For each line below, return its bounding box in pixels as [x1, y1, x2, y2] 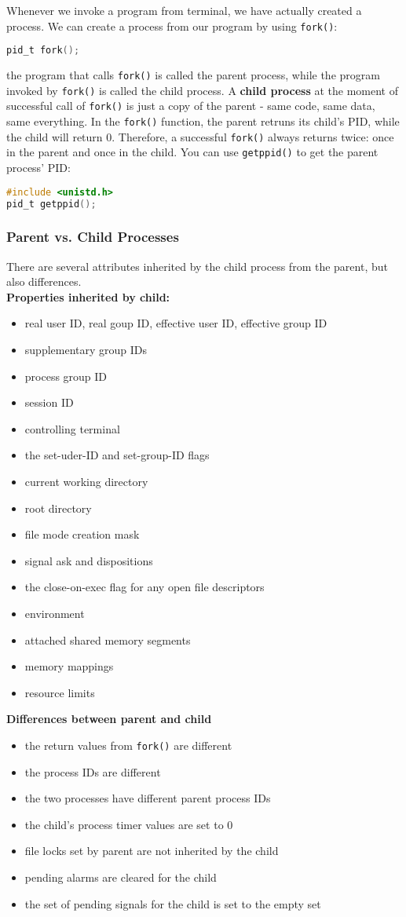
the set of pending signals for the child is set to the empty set [24, 895, 321, 912]
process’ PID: [6, 159, 71, 176]
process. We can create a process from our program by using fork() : [6, 17, 338, 34]
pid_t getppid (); [6, 198, 97, 210]
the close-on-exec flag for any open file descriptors [24, 579, 265, 595]
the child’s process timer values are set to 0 [24, 816, 233, 832]
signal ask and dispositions [24, 552, 153, 568]
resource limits [24, 684, 95, 700]
